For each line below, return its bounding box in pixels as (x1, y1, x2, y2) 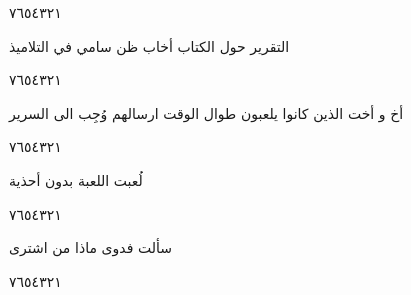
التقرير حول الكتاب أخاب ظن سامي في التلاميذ (9, 35, 290, 56)
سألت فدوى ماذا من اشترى (9, 237, 172, 258)
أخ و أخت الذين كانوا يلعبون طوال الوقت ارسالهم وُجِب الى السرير (9, 102, 404, 123)
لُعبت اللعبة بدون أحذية (9, 169, 143, 190)
